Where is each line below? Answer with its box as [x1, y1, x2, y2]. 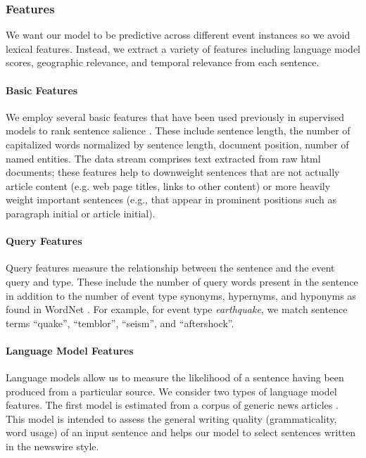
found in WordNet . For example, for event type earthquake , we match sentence [6, 302, 348, 317]
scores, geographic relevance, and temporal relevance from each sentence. [6, 55, 320, 70]
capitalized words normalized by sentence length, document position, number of [6, 136, 349, 151]
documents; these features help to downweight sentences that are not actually [6, 165, 340, 179]
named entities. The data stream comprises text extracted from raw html [6, 151, 321, 165]
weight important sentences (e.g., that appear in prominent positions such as [6, 192, 336, 207]
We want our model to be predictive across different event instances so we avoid [6, 27, 351, 42]
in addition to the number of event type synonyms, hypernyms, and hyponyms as [6, 288, 356, 303]
